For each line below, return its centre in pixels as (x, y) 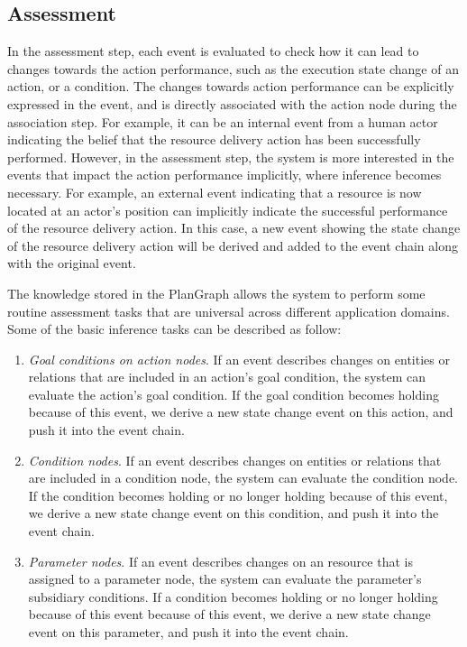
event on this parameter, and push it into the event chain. (188, 632)
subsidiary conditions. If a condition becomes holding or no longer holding (233, 596)
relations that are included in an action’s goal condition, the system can (227, 377)
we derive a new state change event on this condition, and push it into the (233, 513)
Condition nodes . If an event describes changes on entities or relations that (235, 460)
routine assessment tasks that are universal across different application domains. (229, 311)
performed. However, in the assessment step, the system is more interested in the (231, 157)
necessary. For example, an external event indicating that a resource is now (215, 192)
